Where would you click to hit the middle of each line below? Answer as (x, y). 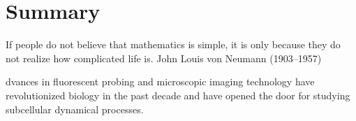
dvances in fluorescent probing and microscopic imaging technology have (160, 81)
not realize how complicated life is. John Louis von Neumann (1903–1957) (164, 58)
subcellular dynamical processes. (75, 109)
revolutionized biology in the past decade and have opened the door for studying (178, 95)
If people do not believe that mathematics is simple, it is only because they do (173, 44)
